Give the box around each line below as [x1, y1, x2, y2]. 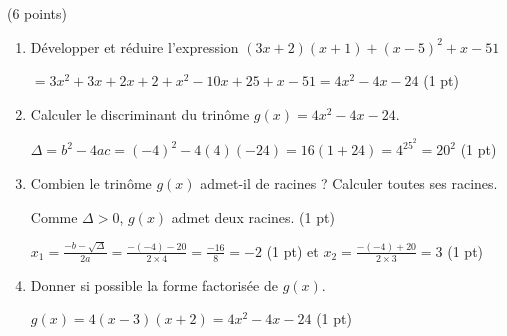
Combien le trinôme [30, 173, 152, 194]
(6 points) [7, 3, 67, 23]
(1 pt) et [266, 240, 319, 261]
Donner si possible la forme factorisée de [30, 274, 278, 295]
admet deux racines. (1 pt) [171, 206, 335, 227]
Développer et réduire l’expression [30, 36, 239, 57]
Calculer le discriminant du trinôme [30, 103, 250, 124]
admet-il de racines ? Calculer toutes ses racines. [200, 173, 498, 194]
